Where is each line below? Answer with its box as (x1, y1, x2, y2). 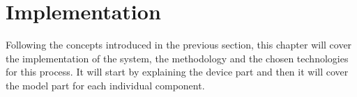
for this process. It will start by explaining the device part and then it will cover (6, 64, 349, 79)
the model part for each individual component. (6, 78, 205, 92)
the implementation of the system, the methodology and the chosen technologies (6, 51, 349, 65)
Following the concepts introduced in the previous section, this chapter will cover (6, 37, 352, 52)
